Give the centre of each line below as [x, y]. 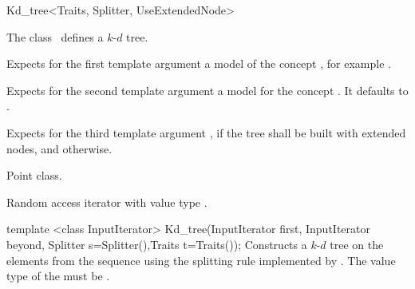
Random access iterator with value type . [107, 202]
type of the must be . [58, 276]
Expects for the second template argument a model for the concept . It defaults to [207, 90]
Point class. [34, 175]
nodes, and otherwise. [59, 148]
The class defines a [55, 36]
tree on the [357, 244]
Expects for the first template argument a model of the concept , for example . [199, 63]
